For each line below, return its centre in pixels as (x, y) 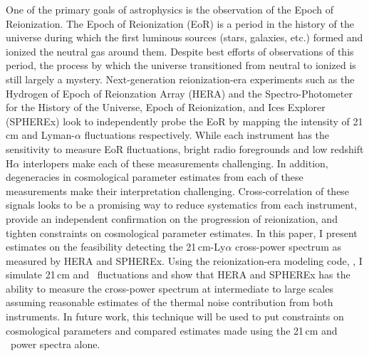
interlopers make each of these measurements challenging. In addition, (176, 163)
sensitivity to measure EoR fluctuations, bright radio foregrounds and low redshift (185, 148)
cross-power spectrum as (288, 247)
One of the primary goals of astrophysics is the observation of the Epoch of (170, 9)
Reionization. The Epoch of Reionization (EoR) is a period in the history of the (180, 23)
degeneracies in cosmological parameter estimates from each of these (155, 177)
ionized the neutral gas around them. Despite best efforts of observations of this (180, 51)
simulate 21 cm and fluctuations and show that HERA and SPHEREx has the (178, 274)
